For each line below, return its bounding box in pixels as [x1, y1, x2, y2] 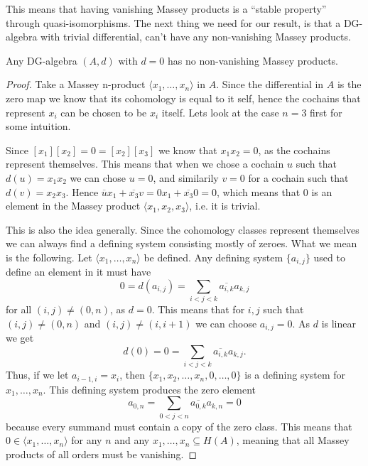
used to [313, 249, 345, 264]
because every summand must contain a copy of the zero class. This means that [6, 418, 352, 433]
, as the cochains [258, 142, 330, 157]
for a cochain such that [248, 170, 349, 185]
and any [114, 433, 150, 448]
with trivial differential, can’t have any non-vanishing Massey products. [40, 29, 351, 44]
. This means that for [151, 302, 245, 317]
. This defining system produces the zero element [43, 381, 256, 396]
